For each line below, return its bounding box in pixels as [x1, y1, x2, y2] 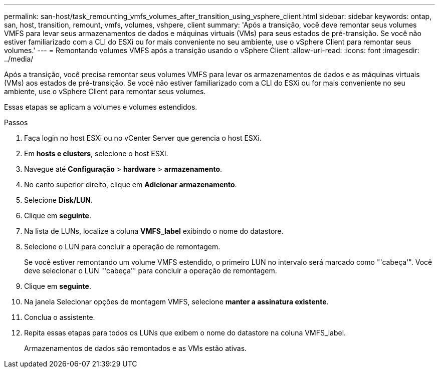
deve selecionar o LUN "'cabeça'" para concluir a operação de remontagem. [24, 266, 277, 275]
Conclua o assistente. [24, 313, 95, 321]
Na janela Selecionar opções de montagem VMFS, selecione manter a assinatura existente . [24, 297, 329, 306]
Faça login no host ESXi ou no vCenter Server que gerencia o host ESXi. [24, 134, 262, 142]
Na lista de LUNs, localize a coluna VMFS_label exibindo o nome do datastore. [24, 227, 284, 235]
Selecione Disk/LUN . [24, 196, 93, 204]
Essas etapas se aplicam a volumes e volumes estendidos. [4, 103, 197, 111]
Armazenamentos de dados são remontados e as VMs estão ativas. [24, 344, 247, 352]
